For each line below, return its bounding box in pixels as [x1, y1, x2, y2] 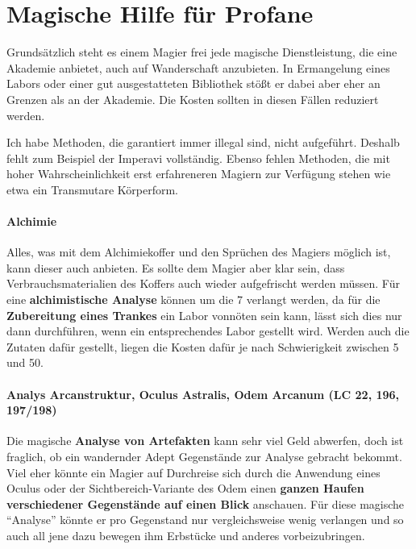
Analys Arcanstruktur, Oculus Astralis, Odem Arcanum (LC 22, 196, [6, 385, 400, 402]
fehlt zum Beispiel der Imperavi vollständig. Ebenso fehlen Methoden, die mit [6, 149, 390, 166]
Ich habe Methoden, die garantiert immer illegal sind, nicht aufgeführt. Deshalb [6, 134, 400, 151]
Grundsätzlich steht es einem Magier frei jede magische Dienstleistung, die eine [6, 44, 397, 60]
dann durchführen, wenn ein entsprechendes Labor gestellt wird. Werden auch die [6, 322, 410, 339]
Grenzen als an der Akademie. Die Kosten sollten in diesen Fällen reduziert [6, 90, 379, 107]
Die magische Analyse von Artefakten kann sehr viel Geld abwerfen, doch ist [6, 432, 404, 449]
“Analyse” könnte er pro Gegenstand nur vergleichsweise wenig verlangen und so [6, 511, 404, 528]
